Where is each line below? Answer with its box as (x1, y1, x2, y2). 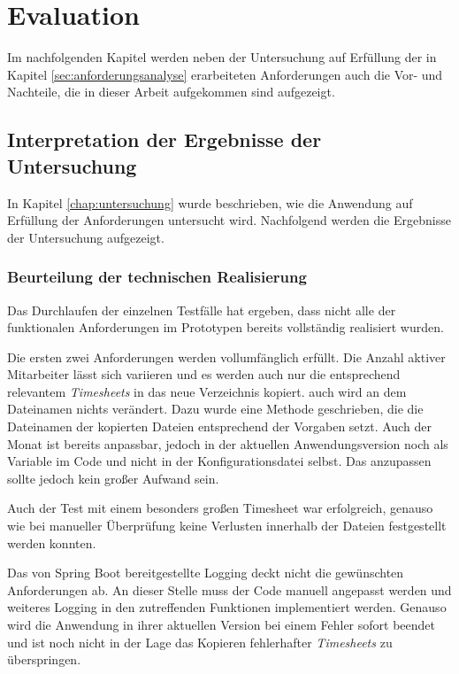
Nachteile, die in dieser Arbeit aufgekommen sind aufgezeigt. (7, 82, 335, 101)
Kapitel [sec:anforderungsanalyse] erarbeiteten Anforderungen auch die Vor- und (7, 65, 443, 83)
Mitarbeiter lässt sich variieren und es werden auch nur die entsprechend (7, 365, 401, 383)
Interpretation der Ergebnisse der (7, 126, 322, 153)
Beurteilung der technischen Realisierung (7, 266, 307, 288)
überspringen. (7, 650, 81, 669)
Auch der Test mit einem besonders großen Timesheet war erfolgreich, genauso (7, 499, 433, 517)
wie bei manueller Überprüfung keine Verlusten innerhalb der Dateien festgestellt (7, 516, 447, 535)
